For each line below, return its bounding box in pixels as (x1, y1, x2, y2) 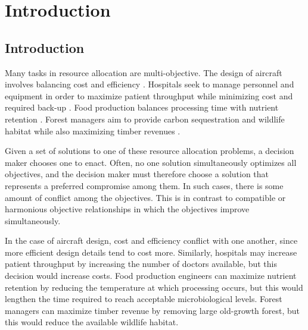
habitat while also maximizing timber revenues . (5, 124, 181, 137)
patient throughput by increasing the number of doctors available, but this (5, 257, 278, 270)
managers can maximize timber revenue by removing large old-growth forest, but (5, 304, 300, 316)
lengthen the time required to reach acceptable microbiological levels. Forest (5, 293, 282, 305)
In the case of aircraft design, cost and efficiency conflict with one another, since (5, 234, 298, 247)
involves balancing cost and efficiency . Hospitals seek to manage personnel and (5, 78, 294, 90)
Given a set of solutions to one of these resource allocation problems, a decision (5, 144, 294, 157)
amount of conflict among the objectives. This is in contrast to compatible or (5, 191, 286, 203)
